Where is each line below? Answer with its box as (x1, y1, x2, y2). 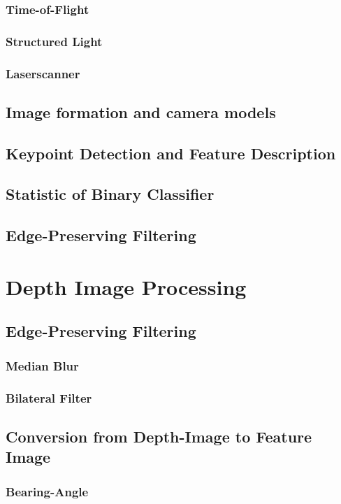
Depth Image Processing (6, 272, 247, 301)
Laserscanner (6, 64, 80, 82)
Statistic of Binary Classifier (6, 183, 215, 205)
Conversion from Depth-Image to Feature (6, 425, 312, 447)
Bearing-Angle (6, 482, 89, 500)
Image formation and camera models (6, 101, 276, 122)
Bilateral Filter (6, 389, 92, 406)
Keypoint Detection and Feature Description (6, 142, 336, 164)
